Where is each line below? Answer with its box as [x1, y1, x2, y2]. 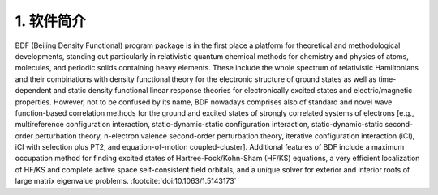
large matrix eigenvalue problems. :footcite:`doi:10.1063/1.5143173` [15, 176, 237, 186]
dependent [15, 86, 52, 95]
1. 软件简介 [15, 12, 87, 30]
